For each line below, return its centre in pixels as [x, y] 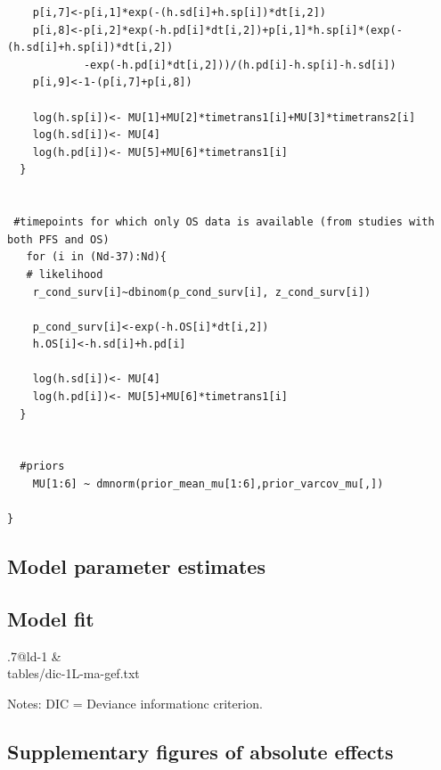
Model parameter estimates [136, 566]
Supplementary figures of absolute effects [200, 751]
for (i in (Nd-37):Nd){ [96, 257]
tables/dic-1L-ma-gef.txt [73, 673]
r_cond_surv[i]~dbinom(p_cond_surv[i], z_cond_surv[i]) [202, 292]
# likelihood [65, 274]
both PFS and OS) [58, 239]
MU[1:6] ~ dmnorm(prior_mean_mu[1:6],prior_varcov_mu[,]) [208, 484]
